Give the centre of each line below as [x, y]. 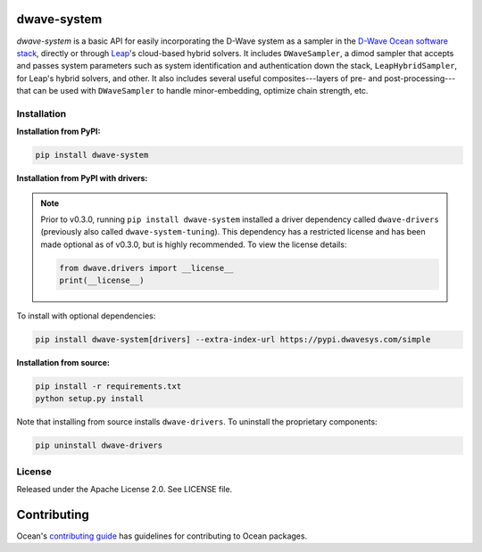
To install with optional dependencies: [86, 316]
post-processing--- [420, 78]
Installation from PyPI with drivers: [82, 178]
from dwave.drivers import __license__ [146, 268]
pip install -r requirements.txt [108, 387]
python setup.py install [90, 399]
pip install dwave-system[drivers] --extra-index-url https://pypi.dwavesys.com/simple [233, 340]
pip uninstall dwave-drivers [99, 445]
